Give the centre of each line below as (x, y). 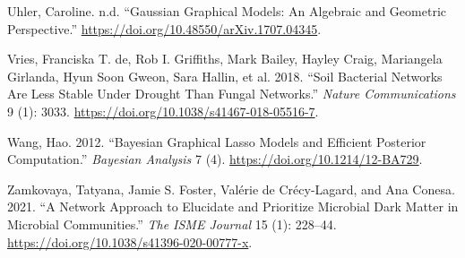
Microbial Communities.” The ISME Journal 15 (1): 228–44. (172, 224)
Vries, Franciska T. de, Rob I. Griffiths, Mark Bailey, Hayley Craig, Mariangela (225, 59)
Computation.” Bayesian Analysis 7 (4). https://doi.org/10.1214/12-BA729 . (215, 159)
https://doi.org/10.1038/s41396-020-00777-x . (130, 241)
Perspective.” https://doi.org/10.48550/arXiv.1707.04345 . (164, 28)
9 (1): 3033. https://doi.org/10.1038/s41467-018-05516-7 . (163, 111)
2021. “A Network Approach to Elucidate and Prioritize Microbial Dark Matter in (233, 206)
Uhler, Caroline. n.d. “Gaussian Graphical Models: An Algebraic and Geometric (227, 11)
